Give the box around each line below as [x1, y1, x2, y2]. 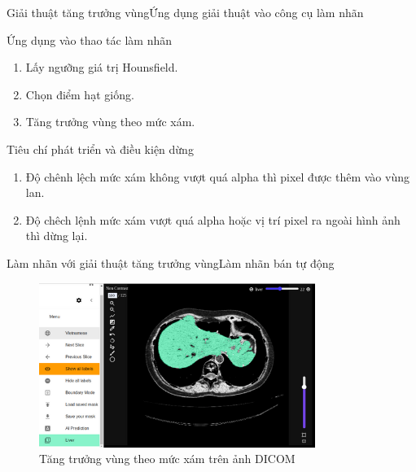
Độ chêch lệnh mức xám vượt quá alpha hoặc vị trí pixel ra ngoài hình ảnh [25, 211, 401, 228]
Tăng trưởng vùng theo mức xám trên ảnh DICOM [39, 450, 296, 467]
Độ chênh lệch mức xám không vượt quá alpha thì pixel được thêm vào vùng [25, 168, 409, 185]
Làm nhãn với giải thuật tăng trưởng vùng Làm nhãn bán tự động [7, 254, 335, 271]
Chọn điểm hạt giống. [25, 85, 134, 103]
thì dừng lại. [25, 227, 88, 244]
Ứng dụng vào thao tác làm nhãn [7, 31, 173, 48]
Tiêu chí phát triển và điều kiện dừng [7, 140, 194, 157]
